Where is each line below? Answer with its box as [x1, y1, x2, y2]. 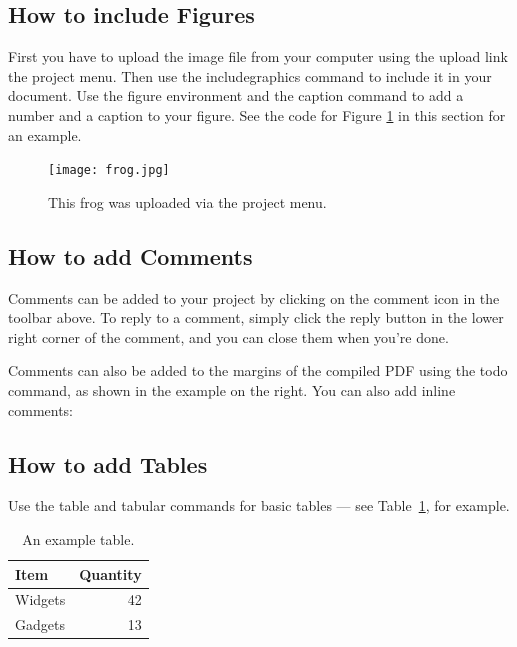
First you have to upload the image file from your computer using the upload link [8, 46, 508, 67]
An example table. [22, 528, 135, 549]
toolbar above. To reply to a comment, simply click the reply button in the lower [8, 307, 504, 328]
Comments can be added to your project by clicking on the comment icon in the [8, 287, 500, 308]
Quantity [79, 563, 142, 584]
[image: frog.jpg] [48, 163, 170, 178]
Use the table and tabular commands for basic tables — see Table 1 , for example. [8, 495, 510, 516]
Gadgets [15, 614, 65, 635]
